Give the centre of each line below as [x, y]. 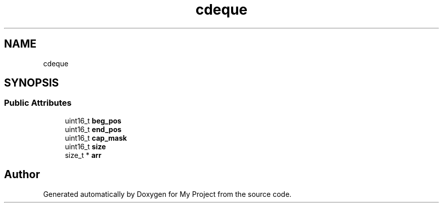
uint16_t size [85, 146]
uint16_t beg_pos [93, 120]
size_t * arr [83, 155]
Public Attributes [38, 103]
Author [22, 175]
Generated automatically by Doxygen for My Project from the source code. [167, 194]
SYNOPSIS [32, 83]
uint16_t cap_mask [96, 138]
